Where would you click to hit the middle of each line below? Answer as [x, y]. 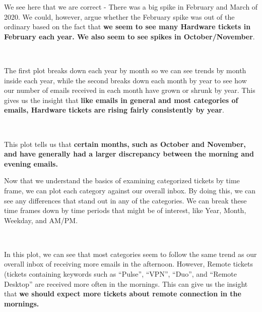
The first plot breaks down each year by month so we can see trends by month [125, 70]
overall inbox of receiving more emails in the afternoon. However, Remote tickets [128, 264]
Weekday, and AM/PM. [41, 220]
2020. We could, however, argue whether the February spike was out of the [119, 16]
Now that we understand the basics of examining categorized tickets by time [122, 180]
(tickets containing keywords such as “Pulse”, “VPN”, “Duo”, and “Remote [120, 274]
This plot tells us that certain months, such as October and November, [125, 144]
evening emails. [31, 163]
